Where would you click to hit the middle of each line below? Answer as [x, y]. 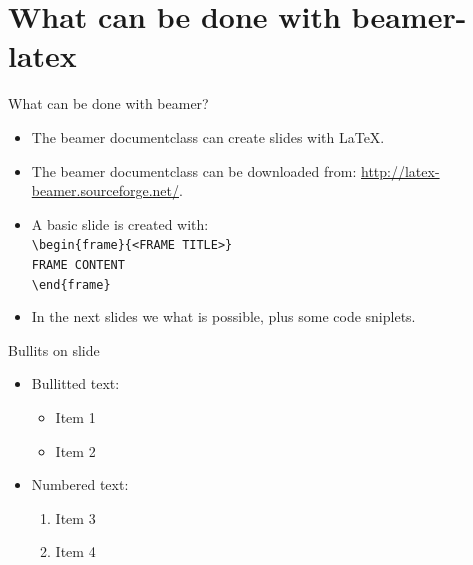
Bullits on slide [54, 349]
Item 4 [75, 551]
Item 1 [75, 417]
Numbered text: [80, 484]
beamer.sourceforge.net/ [105, 190]
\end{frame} [71, 284]
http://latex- [400, 170]
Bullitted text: [75, 383]
